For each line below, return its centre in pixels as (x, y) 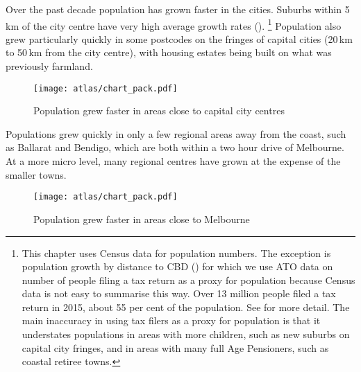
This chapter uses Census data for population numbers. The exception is (176, 253)
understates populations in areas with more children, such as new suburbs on (186, 334)
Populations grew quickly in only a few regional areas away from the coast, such (176, 133)
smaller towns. (36, 174)
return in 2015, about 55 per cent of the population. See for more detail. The (186, 307)
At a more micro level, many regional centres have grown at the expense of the (173, 161)
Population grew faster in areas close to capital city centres (159, 110)
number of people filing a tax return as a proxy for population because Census (188, 280)
